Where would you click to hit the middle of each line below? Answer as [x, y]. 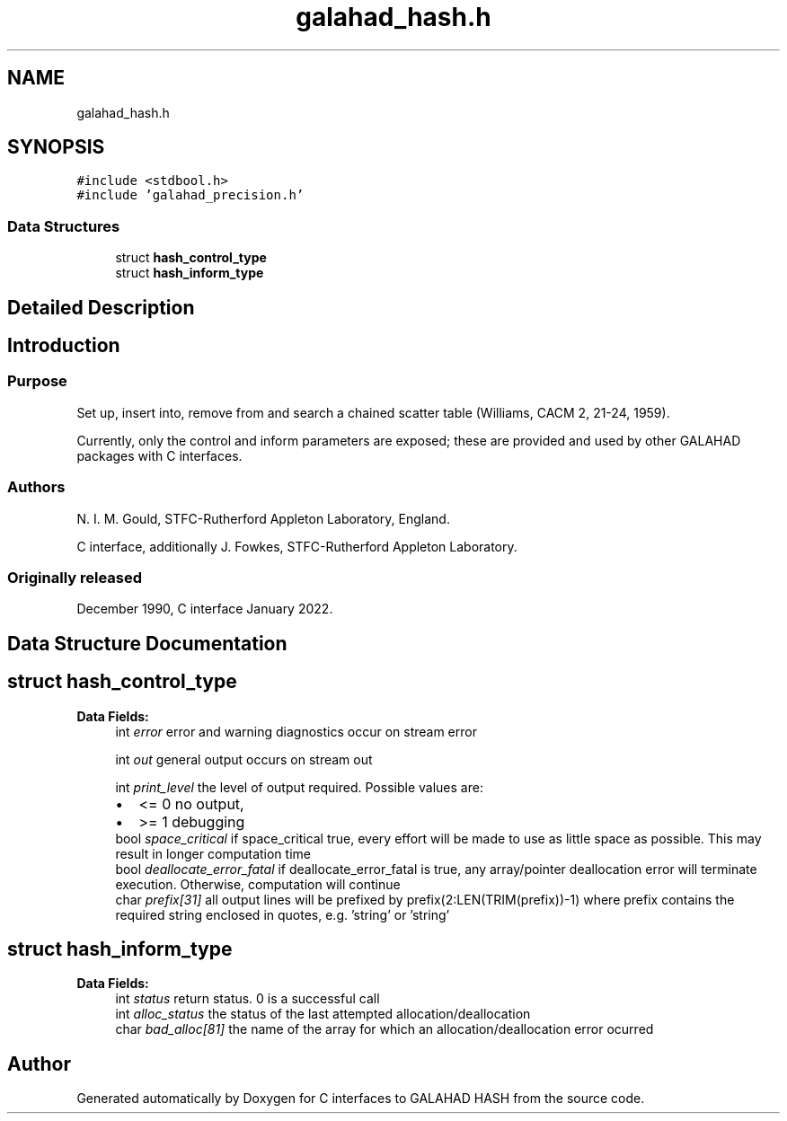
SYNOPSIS [56, 147]
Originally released [75, 577]
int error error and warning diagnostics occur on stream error [296, 731]
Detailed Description [101, 307]
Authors [36, 487]
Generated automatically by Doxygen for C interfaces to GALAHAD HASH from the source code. [361, 1099]
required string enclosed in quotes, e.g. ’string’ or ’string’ [283, 914]
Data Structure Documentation [147, 643]
